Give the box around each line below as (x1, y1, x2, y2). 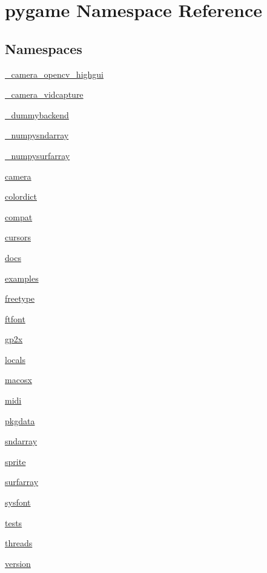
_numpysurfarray (5, 149, 70, 161)
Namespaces (5, 39, 82, 58)
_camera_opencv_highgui (5, 67, 104, 80)
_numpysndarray (5, 129, 69, 141)
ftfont (5, 312, 25, 325)
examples (5, 271, 39, 284)
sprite (5, 455, 26, 467)
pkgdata (5, 414, 35, 427)
